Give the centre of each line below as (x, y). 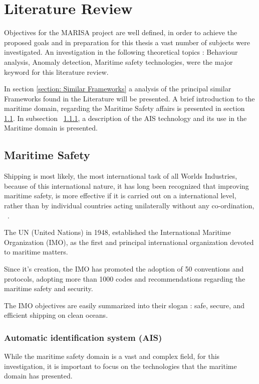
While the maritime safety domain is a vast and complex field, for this (112, 356)
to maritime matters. (36, 252)
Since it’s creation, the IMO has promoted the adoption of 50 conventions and (124, 269)
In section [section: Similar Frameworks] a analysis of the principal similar (118, 89)
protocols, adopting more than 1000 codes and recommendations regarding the (125, 278)
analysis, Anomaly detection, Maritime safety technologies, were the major (118, 61)
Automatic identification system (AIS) (83, 337)
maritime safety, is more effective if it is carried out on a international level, (120, 196)
